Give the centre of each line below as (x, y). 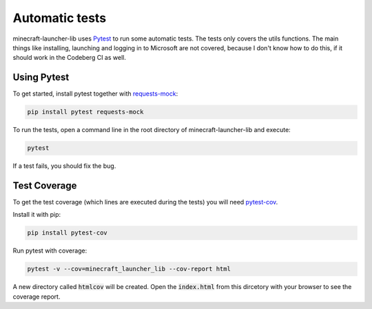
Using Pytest (41, 77)
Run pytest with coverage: (50, 251)
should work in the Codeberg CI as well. (70, 58)
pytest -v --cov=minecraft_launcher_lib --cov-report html (129, 269)
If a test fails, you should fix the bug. (64, 166)
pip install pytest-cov (68, 233)
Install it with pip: (37, 215)
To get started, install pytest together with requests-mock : (95, 94)
